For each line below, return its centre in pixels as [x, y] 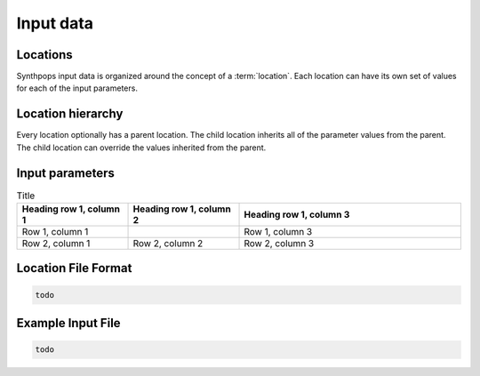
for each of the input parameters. [77, 88]
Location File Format [74, 268]
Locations [44, 55]
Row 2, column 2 [168, 244]
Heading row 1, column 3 [297, 215]
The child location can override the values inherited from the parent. [141, 148]
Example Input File [68, 323]
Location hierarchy [70, 114]
